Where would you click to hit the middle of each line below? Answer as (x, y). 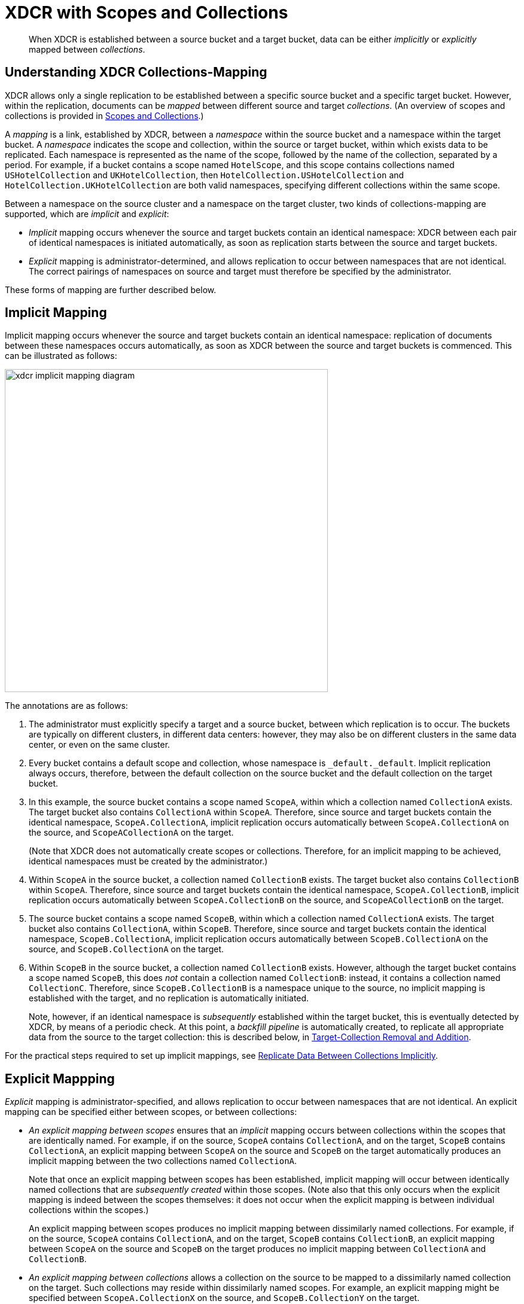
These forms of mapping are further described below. (111, 290)
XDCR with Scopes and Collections (147, 13)
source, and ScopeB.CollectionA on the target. (127, 949)
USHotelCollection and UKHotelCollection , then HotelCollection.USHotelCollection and (205, 175)
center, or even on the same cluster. (100, 745)
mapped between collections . (87, 49)
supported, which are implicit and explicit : (87, 214)
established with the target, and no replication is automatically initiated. (169, 998)
